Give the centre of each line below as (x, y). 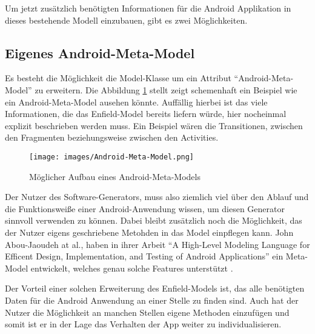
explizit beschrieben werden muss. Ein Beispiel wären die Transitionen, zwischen (154, 125)
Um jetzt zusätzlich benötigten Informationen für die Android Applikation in (148, 8)
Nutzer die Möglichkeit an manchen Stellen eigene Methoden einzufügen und (147, 312)
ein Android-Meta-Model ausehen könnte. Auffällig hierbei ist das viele (136, 102)
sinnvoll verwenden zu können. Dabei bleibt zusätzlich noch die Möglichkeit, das (154, 220)
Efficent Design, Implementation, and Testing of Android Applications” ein (144, 256)
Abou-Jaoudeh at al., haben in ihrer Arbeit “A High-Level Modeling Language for (157, 244)
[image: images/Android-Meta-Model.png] (112, 157)
